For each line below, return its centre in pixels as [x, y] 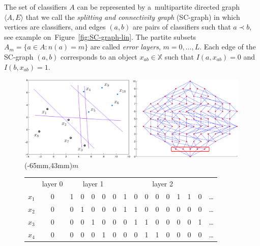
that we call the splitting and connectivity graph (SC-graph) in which [133, 17]
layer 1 [93, 184]
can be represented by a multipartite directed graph [158, 7]
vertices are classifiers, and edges [55, 27]
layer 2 [163, 184]
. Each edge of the [228, 47]
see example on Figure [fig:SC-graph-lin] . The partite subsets [100, 36]
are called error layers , [125, 47]
